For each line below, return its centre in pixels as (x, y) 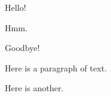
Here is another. (34, 88)
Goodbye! (22, 48)
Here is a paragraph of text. (56, 67)
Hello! (16, 7)
